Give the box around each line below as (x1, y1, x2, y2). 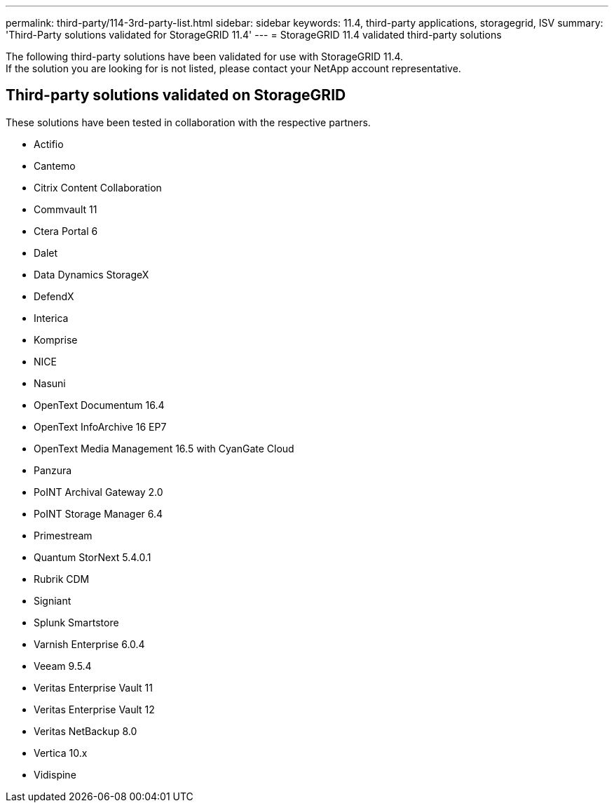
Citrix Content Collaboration (34, 181, 162, 194)
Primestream (34, 529, 93, 541)
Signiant (34, 594, 71, 607)
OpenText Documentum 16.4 (34, 398, 165, 411)
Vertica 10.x (34, 746, 88, 759)
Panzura (34, 464, 72, 476)
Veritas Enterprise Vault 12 (34, 703, 155, 715)
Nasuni (34, 377, 66, 389)
